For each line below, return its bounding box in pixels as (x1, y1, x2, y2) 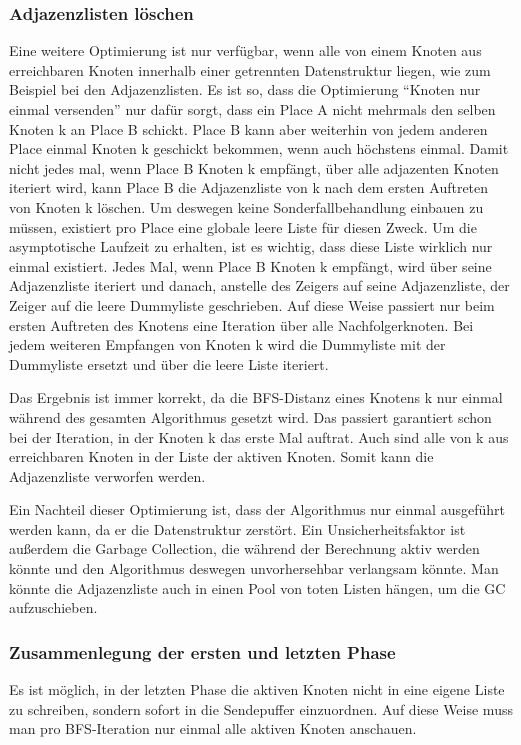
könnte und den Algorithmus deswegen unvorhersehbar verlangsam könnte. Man (9, 558, 499, 579)
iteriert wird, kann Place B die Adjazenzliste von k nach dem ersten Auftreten (9, 177, 489, 198)
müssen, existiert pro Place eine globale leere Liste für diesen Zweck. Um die (9, 216, 477, 237)
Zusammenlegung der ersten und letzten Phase (9, 639, 396, 664)
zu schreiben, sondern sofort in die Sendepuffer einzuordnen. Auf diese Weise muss (9, 698, 513, 719)
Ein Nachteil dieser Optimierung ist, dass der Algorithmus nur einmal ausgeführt (9, 499, 505, 520)
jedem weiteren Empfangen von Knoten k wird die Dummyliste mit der (9, 334, 446, 355)
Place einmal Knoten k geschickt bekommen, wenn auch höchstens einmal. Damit (9, 138, 509, 159)
